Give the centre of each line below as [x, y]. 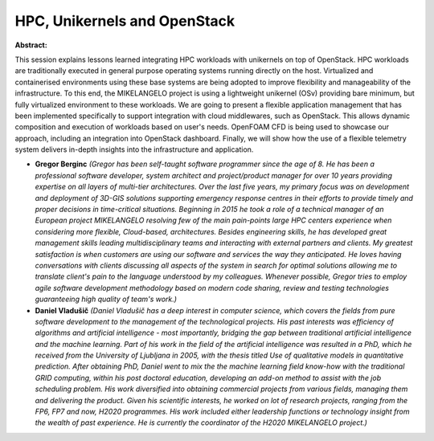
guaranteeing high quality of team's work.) [106, 299]
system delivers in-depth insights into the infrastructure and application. [134, 149]
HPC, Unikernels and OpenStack [125, 21]
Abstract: [31, 45]
